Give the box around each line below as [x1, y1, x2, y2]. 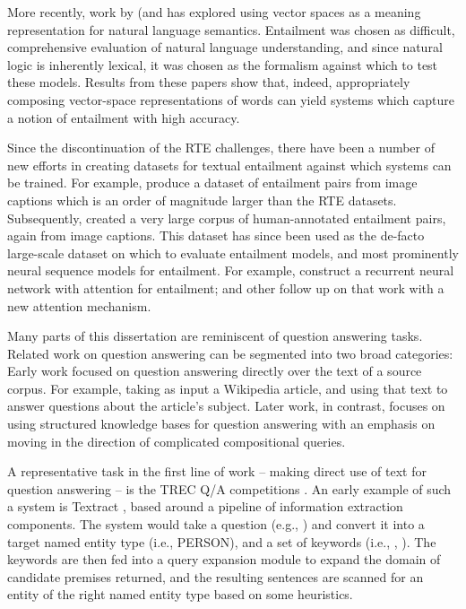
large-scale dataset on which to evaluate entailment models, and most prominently [7, 243, 459, 262]
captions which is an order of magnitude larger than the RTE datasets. [7, 190, 397, 209]
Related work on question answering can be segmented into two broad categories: [7, 344, 453, 362]
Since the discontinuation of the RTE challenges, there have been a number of [7, 138, 436, 157]
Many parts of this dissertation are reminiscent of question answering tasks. [7, 326, 423, 345]
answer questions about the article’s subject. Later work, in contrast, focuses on [7, 396, 445, 415]
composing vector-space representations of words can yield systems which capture [7, 90, 454, 109]
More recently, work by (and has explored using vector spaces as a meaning [7, 3, 421, 21]
